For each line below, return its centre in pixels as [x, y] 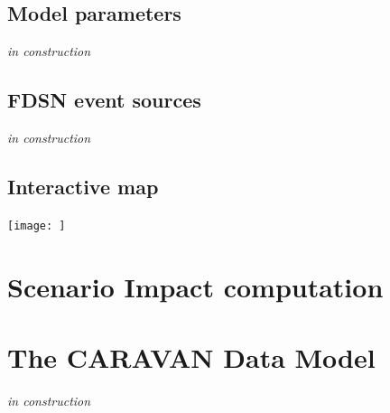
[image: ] [37, 225]
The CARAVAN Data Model [191, 357]
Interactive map [83, 186]
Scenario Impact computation [195, 286]
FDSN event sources [104, 100]
